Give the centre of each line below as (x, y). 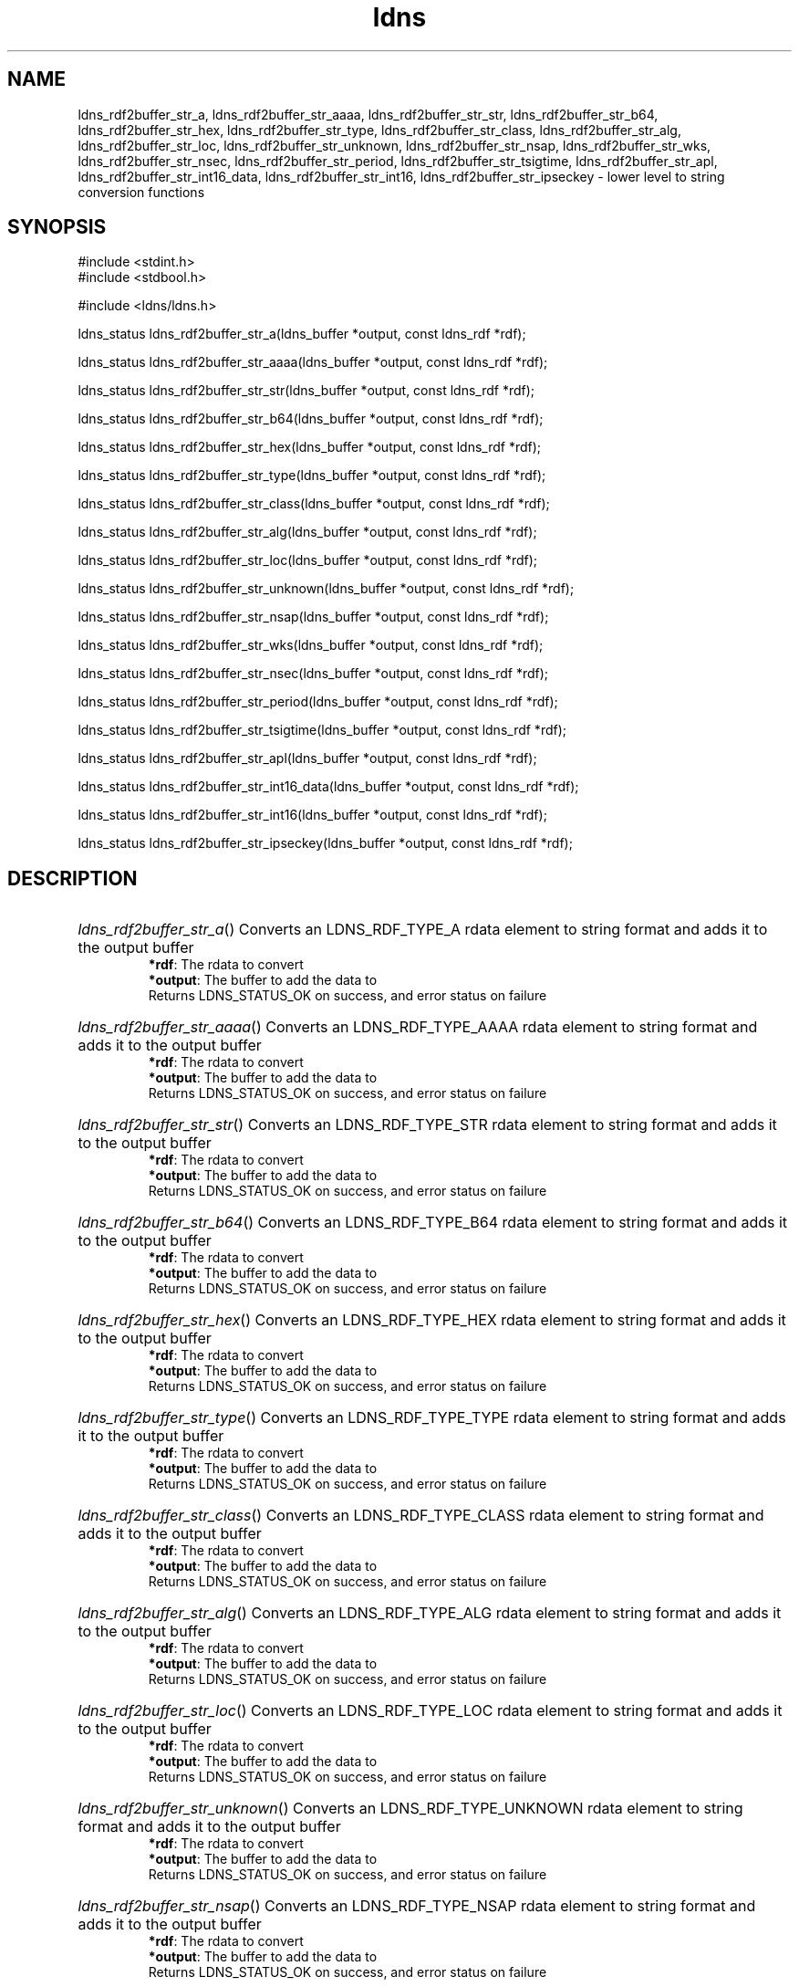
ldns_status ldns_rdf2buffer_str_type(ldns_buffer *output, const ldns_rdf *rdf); (312, 476)
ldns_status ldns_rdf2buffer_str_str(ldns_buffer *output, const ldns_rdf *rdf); (306, 391)
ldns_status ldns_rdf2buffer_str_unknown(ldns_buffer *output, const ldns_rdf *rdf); (326, 589)
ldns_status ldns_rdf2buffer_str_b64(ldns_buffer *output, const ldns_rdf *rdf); (311, 419)
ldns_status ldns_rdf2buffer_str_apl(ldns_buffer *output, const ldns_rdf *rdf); (307, 758)
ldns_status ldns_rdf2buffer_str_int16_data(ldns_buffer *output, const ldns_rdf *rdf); (328, 787)
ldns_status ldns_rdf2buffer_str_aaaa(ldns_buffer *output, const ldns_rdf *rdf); (313, 362)
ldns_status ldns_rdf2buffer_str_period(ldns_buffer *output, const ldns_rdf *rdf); (318, 702)
